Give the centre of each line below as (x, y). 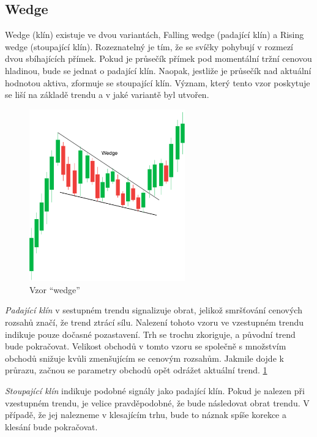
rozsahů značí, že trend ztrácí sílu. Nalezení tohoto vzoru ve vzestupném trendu (155, 322)
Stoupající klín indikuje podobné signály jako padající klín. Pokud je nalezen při (155, 390)
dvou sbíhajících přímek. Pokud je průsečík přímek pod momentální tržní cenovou (158, 58)
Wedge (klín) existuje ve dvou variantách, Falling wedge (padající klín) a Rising (155, 35)
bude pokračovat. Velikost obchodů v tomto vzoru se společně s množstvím (146, 346)
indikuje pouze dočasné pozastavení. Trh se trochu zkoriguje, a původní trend (150, 334)
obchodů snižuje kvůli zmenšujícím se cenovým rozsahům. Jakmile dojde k (144, 358)
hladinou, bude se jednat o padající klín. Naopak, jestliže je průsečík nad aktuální (158, 70)
